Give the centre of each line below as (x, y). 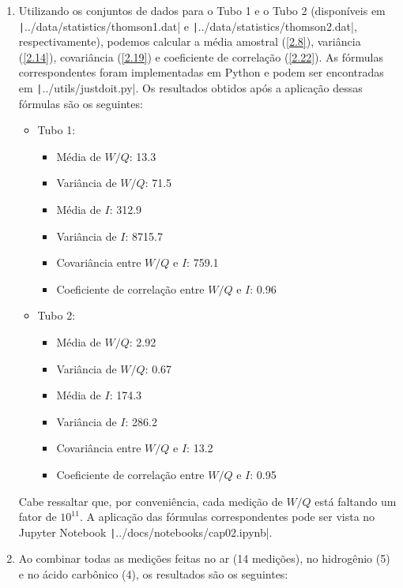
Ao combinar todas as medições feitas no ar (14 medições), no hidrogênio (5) (204, 558)
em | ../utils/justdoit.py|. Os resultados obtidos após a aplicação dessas (190, 88)
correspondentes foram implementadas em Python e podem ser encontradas (201, 72)
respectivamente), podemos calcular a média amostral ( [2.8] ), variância (190, 41)
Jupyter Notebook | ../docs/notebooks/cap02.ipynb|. (145, 532)
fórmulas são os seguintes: (81, 103)
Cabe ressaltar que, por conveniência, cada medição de (151, 501)
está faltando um (356, 501)
